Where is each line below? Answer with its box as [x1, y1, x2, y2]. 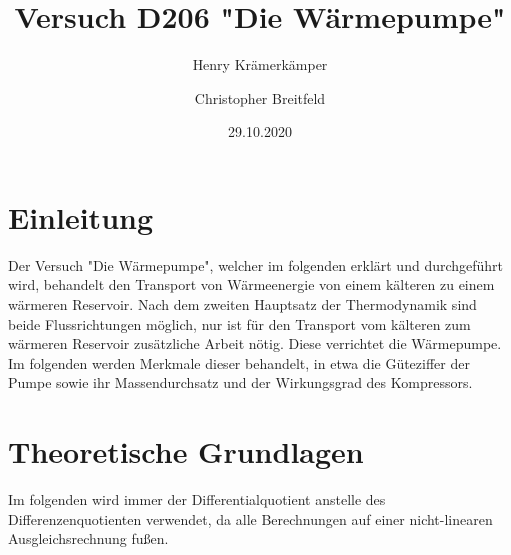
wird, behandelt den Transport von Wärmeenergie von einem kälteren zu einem [8, 274, 495, 295]
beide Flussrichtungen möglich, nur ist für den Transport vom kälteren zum [8, 313, 471, 334]
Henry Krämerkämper [192, 54, 328, 75]
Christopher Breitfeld [194, 87, 326, 108]
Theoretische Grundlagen [8, 431, 364, 472]
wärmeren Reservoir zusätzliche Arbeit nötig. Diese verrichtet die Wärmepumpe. [8, 333, 502, 354]
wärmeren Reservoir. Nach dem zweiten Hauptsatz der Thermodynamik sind [8, 294, 477, 315]
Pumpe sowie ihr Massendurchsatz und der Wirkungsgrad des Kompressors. [8, 372, 473, 393]
